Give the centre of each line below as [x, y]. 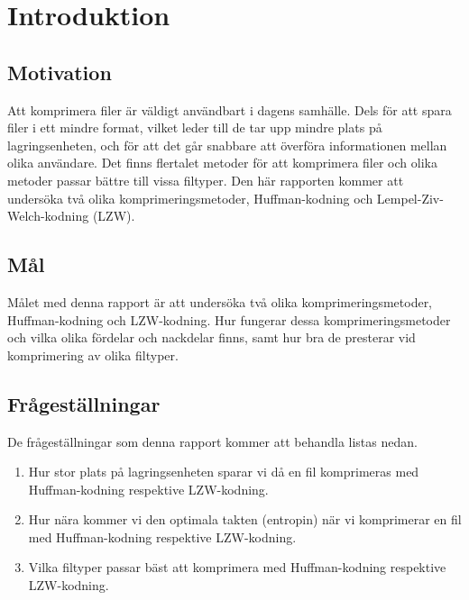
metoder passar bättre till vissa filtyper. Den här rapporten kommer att [206, 180]
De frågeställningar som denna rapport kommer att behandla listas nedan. [212, 441]
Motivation [60, 72]
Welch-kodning [48, 216]
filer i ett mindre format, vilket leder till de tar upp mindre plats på [195, 127]
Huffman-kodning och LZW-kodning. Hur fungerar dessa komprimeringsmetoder [229, 319]
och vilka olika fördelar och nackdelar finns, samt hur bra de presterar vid [212, 337]
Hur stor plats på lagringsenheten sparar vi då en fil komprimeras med [224, 472]
